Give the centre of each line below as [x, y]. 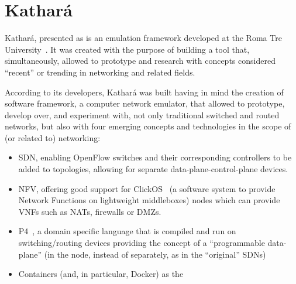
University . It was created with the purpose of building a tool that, [127, 49]
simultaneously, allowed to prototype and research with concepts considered [140, 61]
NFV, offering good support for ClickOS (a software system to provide [147, 188]
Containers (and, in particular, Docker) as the [101, 274]
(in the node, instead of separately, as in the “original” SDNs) [155, 254]
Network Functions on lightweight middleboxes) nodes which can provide [149, 200]
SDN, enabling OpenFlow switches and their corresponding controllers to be [155, 157]
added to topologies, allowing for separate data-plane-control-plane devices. [153, 169]
